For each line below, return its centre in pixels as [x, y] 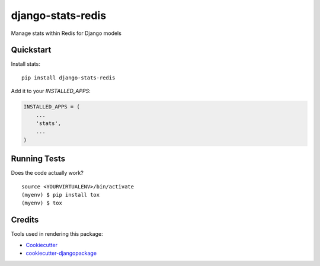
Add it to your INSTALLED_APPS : [51, 91]
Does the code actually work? [47, 173]
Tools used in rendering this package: [57, 234]
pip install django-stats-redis [68, 78]
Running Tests [38, 159]
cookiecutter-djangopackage [61, 253]
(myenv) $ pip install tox [61, 195]
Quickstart [31, 50]
